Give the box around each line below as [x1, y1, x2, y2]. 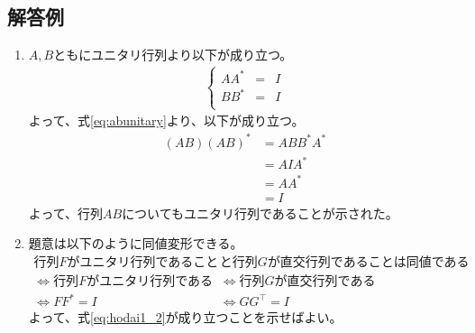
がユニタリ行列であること [67, 255, 219, 269]
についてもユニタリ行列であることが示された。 [122, 203, 398, 222]
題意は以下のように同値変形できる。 [28, 234, 243, 253]
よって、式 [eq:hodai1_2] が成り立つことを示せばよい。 [28, 308, 343, 327]
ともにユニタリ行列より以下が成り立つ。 [53, 45, 293, 64]
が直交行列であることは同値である [267, 255, 470, 269]
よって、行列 [28, 203, 103, 222]
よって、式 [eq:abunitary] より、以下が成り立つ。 [28, 111, 305, 130]
